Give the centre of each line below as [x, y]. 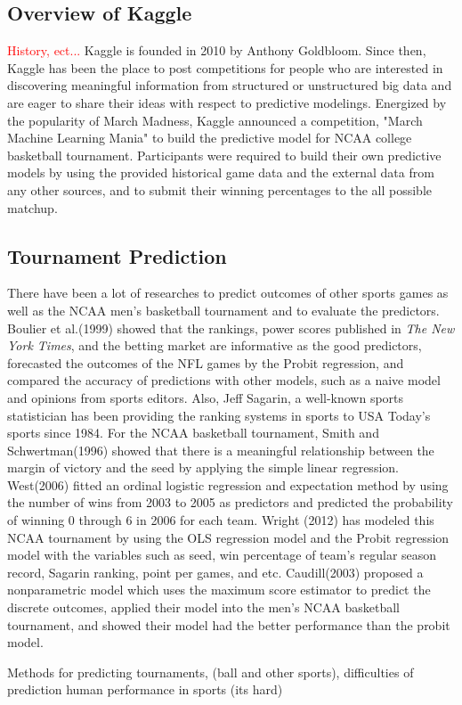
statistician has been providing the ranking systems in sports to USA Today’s [219, 415]
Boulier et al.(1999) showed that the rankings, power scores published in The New [231, 328]
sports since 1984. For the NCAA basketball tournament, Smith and [193, 433]
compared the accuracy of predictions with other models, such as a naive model [224, 380]
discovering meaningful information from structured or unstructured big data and [230, 85]
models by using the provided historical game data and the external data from [221, 172]
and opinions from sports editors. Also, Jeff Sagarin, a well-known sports [206, 397]
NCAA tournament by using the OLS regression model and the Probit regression [228, 537]
